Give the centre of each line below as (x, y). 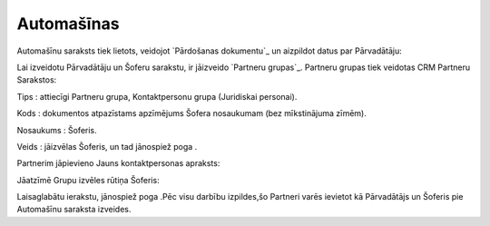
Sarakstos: (37, 80)
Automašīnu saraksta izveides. (74, 210)
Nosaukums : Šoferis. (57, 130)
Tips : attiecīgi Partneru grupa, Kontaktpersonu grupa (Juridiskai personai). (157, 96)
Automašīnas (68, 24)
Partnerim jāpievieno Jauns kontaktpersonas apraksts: (118, 163)
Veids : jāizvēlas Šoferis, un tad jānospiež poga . (107, 146)
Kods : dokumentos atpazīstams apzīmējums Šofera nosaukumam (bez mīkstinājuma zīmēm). (192, 113)
